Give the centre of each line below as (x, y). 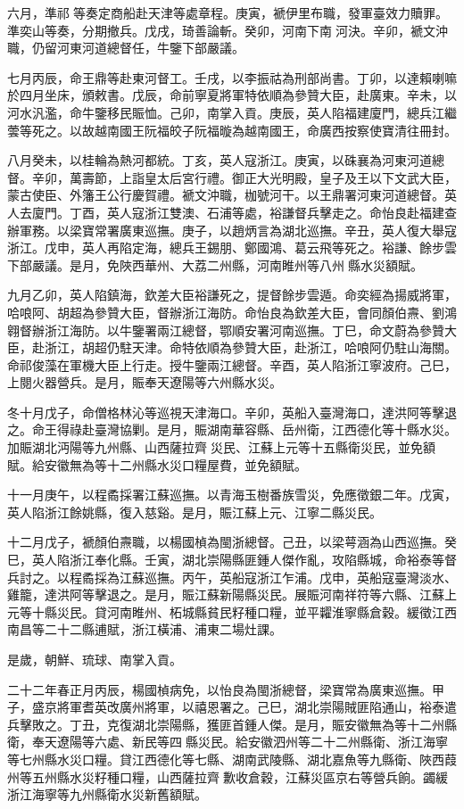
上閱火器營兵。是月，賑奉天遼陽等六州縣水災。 (145, 382)
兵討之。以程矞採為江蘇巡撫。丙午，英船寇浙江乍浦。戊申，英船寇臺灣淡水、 (232, 577)
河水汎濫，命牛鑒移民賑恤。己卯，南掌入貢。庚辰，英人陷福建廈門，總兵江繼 (232, 112)
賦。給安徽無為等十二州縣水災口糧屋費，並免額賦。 (157, 464)
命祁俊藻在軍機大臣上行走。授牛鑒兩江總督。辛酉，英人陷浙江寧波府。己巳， (232, 364)
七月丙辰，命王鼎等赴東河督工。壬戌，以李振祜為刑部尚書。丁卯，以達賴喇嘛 (232, 77)
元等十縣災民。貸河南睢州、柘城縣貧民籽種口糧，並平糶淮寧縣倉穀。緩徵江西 (232, 611)
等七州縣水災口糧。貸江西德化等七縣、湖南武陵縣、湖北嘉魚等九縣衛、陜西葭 (232, 759)
